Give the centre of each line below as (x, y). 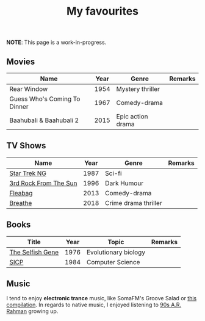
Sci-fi (113, 173)
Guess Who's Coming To (45, 99)
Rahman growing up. (32, 311)
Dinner (19, 106)
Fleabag (21, 193)
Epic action (132, 116)
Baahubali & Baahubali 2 (44, 120)
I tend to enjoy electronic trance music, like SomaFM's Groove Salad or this (102, 298)
